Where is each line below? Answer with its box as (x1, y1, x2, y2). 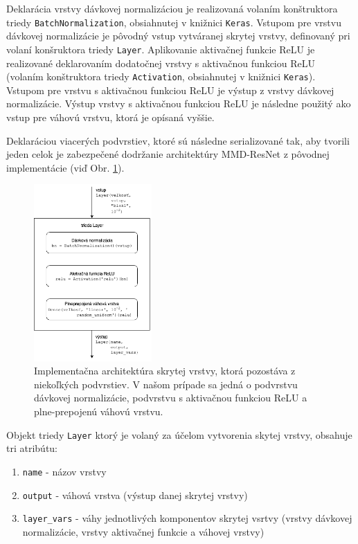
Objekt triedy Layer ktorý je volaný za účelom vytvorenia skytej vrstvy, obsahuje (6, 427, 352, 442)
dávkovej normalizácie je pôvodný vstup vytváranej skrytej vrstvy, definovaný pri (6, 28, 350, 43)
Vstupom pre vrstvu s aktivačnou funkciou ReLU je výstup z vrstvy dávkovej (6, 82, 334, 97)
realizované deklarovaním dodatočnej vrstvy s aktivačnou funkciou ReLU (6, 55, 315, 70)
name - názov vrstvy (22, 464, 107, 478)
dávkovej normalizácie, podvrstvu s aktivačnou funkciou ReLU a (34, 390, 307, 405)
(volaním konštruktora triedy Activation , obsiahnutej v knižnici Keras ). (6, 69, 316, 84)
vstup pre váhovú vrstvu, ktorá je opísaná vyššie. (6, 109, 215, 124)
